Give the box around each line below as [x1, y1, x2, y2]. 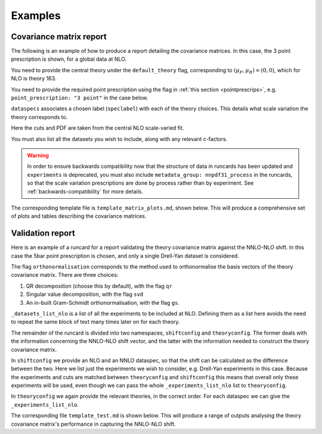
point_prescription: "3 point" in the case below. [11, 94, 148, 101]
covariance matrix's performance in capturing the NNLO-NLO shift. [11, 420, 176, 427]
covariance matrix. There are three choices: [11, 271, 119, 279]
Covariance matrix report [11, 32, 107, 42]
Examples [11, 9, 61, 22]
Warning [27, 152, 49, 159]
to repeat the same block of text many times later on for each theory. [11, 319, 180, 326]
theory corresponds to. [11, 113, 68, 120]
